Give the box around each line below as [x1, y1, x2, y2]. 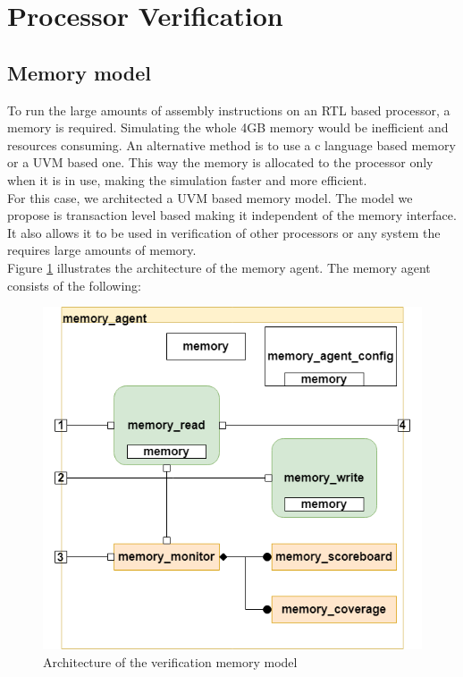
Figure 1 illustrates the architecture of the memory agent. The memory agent [7, 258, 431, 276]
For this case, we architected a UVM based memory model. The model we [7, 188, 413, 207]
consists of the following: [7, 275, 141, 294]
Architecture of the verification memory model [43, 652, 298, 671]
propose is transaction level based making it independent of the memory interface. [7, 206, 457, 224]
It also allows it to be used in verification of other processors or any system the [7, 223, 441, 241]
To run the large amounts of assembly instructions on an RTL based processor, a [7, 100, 450, 119]
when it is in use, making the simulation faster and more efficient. [7, 170, 367, 189]
